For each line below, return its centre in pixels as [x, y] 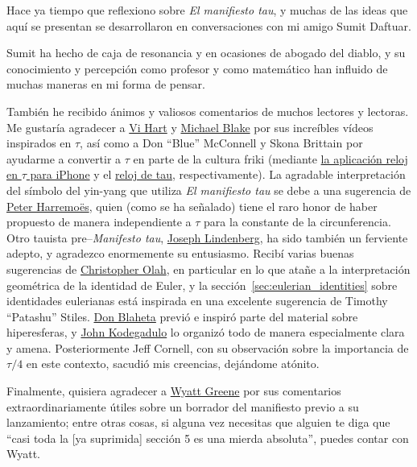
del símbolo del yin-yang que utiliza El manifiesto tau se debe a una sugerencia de [209, 190]
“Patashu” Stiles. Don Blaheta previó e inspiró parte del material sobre [182, 316]
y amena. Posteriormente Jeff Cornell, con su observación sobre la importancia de [208, 347]
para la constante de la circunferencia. [297, 222]
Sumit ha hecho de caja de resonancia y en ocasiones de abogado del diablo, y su [206, 53]
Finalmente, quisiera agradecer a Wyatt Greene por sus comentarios [174, 391]
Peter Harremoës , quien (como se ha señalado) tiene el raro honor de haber [192, 206]
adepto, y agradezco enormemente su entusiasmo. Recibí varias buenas [180, 253]
